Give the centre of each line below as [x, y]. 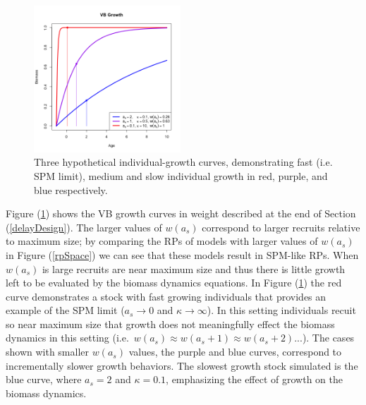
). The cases [328, 338]
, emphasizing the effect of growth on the [254, 379]
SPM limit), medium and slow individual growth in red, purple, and [181, 175]
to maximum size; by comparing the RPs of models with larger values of [162, 241]
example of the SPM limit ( [65, 310]
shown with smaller [48, 352]
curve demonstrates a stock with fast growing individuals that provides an [166, 296]
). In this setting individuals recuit [281, 310]
